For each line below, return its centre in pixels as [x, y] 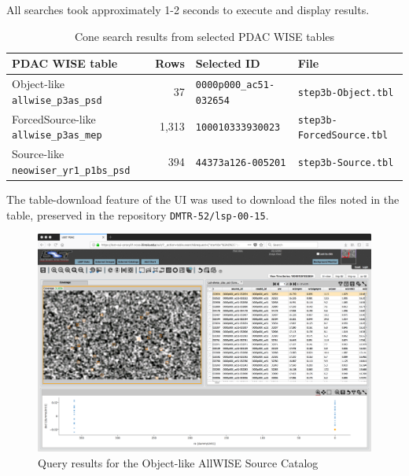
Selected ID [228, 63]
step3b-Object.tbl [346, 92]
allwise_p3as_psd [57, 100]
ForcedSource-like [54, 118]
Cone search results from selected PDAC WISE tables [204, 36]
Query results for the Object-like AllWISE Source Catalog [178, 462]
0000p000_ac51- [235, 85]
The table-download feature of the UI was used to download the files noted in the [203, 199]
